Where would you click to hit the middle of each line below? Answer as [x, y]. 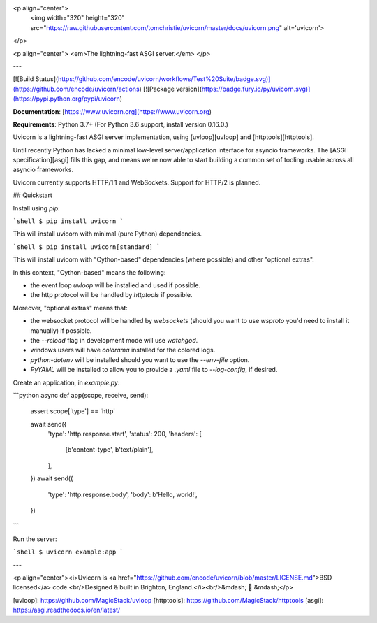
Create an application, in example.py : [66, 382]
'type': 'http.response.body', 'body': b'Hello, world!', [123, 494]
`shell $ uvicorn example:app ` [68, 552]
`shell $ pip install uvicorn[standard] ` [87, 247]
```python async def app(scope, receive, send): [81, 395]
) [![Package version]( [171, 89]
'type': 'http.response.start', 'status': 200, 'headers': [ [125, 434]
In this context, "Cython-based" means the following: [89, 272]
